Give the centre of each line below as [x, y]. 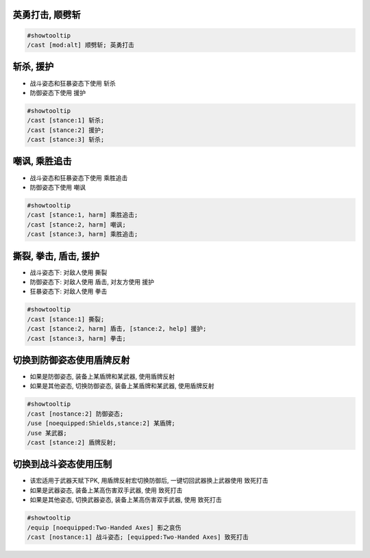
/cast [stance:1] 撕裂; [66, 319]
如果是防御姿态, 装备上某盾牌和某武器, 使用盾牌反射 [102, 377]
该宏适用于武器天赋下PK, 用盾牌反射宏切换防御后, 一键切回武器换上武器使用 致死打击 [149, 481]
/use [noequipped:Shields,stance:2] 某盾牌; [101, 423]
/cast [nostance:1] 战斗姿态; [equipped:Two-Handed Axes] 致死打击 [138, 537]
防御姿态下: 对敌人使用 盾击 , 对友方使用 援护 [92, 281]
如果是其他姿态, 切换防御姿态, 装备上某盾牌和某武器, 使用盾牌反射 [122, 386]
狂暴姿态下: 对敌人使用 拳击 [69, 292]
